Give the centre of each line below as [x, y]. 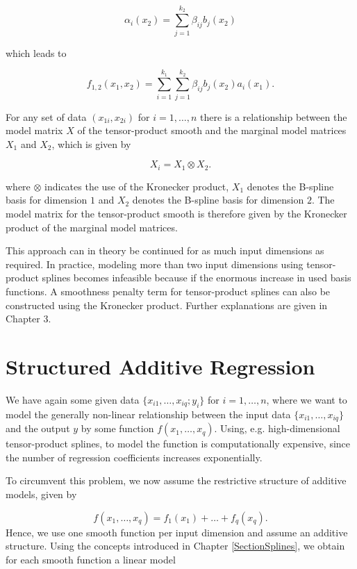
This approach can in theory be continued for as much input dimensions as [165, 250]
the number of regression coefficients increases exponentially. [134, 457]
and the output [38, 428]
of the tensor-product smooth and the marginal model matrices [212, 130]
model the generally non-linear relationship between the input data [148, 414]
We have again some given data [73, 399]
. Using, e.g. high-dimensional [277, 428]
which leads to [36, 52]
